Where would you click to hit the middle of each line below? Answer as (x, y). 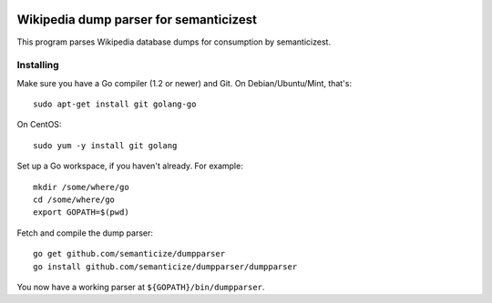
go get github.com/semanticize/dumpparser (129, 254)
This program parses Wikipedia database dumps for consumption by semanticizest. (174, 42)
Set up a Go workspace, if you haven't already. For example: (130, 166)
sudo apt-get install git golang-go (115, 104)
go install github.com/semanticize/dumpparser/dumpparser (165, 267)
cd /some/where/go (74, 200)
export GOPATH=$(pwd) (81, 212)
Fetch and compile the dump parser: (85, 233)
